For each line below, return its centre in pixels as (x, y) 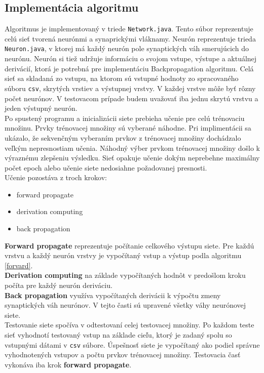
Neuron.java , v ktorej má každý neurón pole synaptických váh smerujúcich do (127, 48)
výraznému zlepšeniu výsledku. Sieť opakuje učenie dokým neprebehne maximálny (132, 158)
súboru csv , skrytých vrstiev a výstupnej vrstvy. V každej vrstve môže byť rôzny (130, 88)
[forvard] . (19, 265)
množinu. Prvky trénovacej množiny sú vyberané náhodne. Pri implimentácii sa (128, 128)
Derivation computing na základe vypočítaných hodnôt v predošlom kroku (125, 275)
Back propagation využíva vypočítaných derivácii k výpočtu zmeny (113, 295)
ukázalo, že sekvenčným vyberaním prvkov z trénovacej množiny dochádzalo (123, 137)
